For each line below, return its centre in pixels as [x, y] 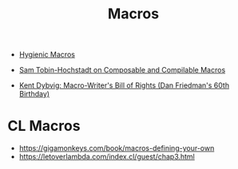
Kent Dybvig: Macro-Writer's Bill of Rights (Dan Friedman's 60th [124, 85]
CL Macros [44, 126]
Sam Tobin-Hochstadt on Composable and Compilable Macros [122, 70]
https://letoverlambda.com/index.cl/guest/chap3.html [107, 157]
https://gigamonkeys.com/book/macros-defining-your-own [117, 148]
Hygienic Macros [47, 55]
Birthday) [34, 94]
